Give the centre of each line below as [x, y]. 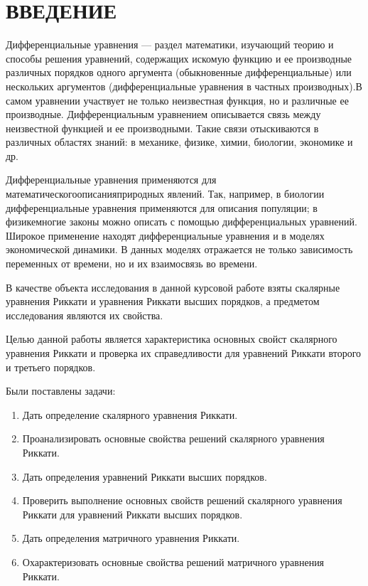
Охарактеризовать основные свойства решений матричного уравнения [173, 561]
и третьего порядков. [51, 367]
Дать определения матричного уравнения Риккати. [131, 538]
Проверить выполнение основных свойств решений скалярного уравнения [182, 500]
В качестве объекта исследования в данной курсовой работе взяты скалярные [173, 287]
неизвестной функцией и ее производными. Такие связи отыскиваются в [162, 128]
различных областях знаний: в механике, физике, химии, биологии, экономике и [179, 142]
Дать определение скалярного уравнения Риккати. [130, 414]
